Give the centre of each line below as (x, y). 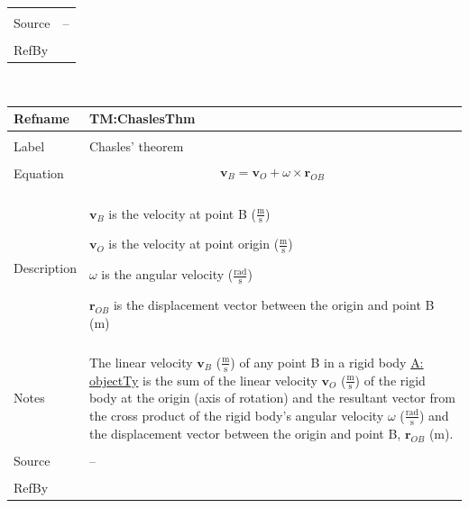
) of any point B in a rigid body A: (327, 362)
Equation (39, 173)
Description (45, 268)
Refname (41, 118)
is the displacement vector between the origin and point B (274, 305)
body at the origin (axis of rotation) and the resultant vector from (272, 398)
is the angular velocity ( (167, 274)
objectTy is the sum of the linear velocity (203, 380)
